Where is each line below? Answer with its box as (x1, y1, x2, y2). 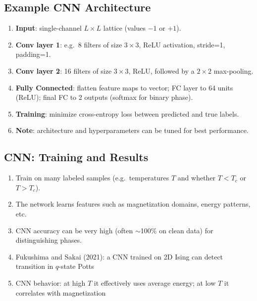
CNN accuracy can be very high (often (15, 225, 133, 235)
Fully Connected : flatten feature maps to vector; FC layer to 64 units (15, 82, 233, 92)
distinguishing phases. (15, 235, 82, 245)
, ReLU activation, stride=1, (139, 39, 225, 49)
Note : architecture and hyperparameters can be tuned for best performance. (15, 125, 249, 135)
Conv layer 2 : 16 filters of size (15, 65, 112, 76)
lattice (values (103, 23, 146, 33)
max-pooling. (213, 65, 254, 76)
